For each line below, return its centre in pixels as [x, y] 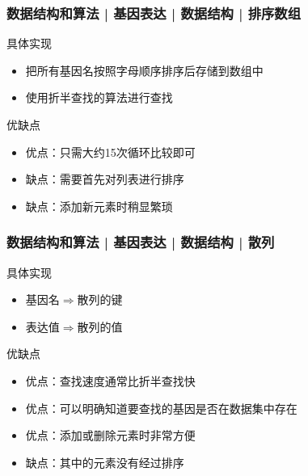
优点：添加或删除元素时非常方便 [110, 435]
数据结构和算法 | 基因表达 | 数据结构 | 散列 [141, 242]
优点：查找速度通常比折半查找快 [110, 380]
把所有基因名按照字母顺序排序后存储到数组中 [144, 70]
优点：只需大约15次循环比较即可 [110, 152]
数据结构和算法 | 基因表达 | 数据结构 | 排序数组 [154, 13]
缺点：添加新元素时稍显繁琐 [99, 206]
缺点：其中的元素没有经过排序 [105, 462]
